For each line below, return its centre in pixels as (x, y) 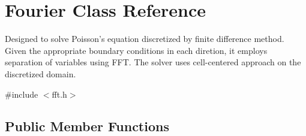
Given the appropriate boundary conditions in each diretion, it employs (136, 50)
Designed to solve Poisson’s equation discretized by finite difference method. (145, 39)
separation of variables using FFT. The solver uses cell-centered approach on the (153, 62)
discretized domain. (40, 73)
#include (22, 94)
